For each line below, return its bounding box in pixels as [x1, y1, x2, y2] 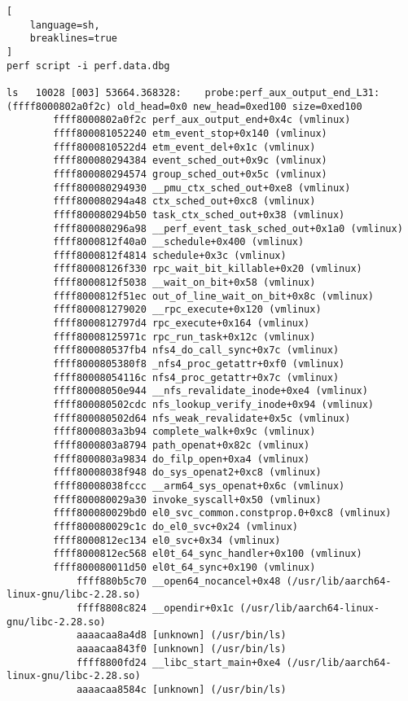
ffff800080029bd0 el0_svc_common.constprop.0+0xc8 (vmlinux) [53, 507, 392, 519]
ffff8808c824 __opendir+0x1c [76, 602, 235, 614]
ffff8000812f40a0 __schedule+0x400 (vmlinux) [53, 236, 305, 248]
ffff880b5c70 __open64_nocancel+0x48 [76, 575, 281, 587]
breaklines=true [29, 33, 118, 45]
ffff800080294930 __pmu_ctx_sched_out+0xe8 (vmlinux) [53, 182, 351, 194]
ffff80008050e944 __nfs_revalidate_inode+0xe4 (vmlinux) [53, 385, 368, 397]
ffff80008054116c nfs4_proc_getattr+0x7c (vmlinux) [53, 371, 340, 383]
